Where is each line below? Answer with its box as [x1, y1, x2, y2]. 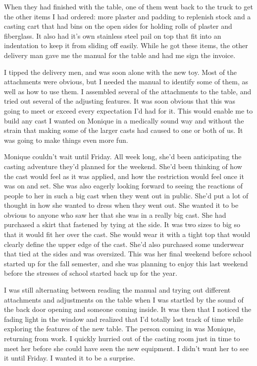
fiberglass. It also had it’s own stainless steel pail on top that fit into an [4, 30, 221, 41]
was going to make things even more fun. [4, 134, 128, 145]
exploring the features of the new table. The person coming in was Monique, [4, 323, 236, 334]
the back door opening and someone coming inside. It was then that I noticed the [4, 304, 252, 314]
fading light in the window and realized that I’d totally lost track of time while [4, 313, 244, 324]
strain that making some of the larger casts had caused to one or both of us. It [4, 125, 243, 135]
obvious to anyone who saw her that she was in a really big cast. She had [4, 209, 226, 220]
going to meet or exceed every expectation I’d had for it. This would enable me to [4, 105, 253, 116]
